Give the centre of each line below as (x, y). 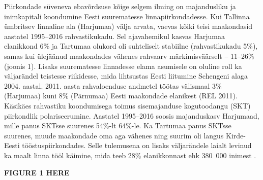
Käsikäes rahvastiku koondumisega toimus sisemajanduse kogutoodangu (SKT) (127, 105)
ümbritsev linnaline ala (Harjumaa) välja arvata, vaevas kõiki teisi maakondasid (128, 26)
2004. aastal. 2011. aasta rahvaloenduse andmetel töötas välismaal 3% (113, 85)
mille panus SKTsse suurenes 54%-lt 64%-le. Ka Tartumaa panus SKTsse (118, 125)
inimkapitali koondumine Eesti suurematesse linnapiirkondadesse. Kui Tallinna (127, 16)
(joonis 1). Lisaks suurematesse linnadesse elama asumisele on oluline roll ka (123, 66)
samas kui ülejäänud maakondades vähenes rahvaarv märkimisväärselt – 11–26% (129, 56)
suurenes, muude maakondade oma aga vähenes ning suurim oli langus (114, 135)
